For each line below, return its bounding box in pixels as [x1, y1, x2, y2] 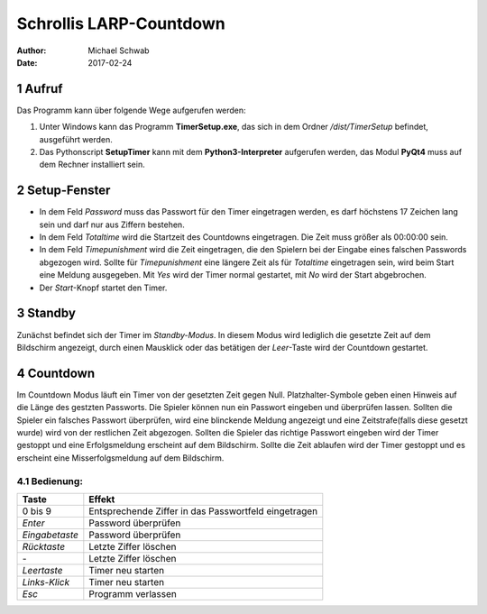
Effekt [88, 492, 115, 505]
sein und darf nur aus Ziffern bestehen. [39, 219, 185, 230]
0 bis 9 [22, 505, 51, 518]
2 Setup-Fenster [16, 183, 111, 198]
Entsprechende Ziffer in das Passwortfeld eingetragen [88, 505, 318, 518]
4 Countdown [16, 365, 95, 380]
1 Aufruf [16, 81, 63, 96]
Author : [16, 45, 47, 56]
